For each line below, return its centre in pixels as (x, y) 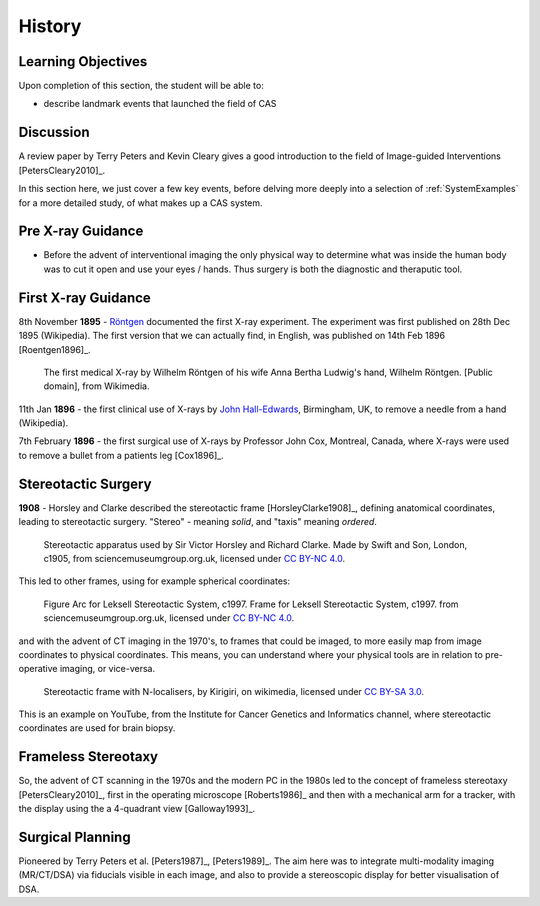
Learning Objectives (83, 61)
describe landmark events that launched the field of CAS (160, 104)
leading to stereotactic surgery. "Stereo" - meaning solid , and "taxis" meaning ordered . (197, 522)
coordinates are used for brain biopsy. (97, 728)
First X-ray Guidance (85, 297)
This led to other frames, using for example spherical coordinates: (154, 581)
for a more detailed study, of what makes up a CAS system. (141, 202)
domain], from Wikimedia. (96, 386)
